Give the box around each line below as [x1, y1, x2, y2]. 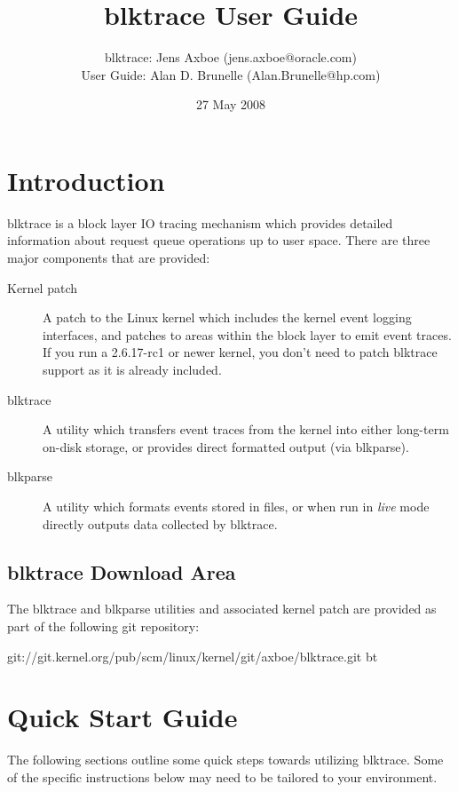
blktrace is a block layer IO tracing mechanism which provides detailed [7, 213, 393, 232]
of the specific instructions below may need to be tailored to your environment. [7, 767, 438, 786]
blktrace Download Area [7, 558, 236, 585]
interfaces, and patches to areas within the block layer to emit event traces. [43, 325, 452, 344]
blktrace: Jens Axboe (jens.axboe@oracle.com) [105, 48, 357, 67]
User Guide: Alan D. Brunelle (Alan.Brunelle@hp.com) [81, 65, 381, 83]
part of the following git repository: [7, 616, 200, 635]
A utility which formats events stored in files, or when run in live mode [43, 496, 430, 515]
